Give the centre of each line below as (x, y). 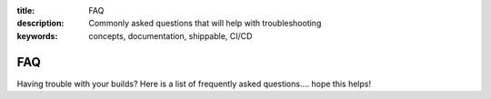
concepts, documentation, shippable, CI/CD (170, 35)
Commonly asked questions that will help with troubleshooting (205, 24)
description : (40, 24)
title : (26, 10)
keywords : (37, 35)
